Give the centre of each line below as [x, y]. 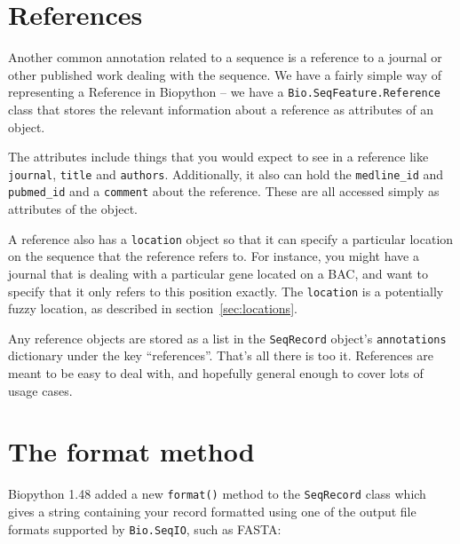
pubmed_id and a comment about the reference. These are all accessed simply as [224, 191]
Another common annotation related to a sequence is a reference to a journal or [225, 57]
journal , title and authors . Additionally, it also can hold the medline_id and [226, 173]
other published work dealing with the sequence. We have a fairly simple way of [225, 74]
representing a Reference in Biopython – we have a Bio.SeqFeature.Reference [224, 92]
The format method [131, 451]
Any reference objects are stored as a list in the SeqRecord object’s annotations [227, 338]
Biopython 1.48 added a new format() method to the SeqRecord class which [217, 494]
